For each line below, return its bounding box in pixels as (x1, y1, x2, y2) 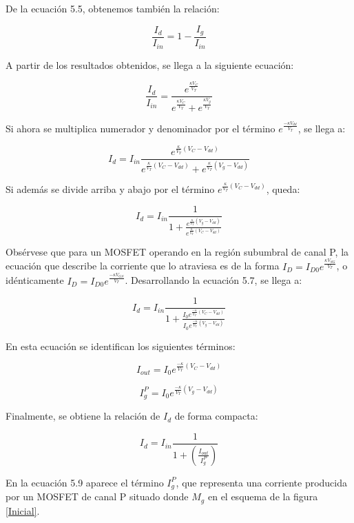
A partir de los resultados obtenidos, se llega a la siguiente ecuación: (6, 57, 294, 72)
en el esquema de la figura (207, 489, 318, 504)
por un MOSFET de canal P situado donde (6, 489, 189, 504)
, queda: (266, 181, 300, 196)
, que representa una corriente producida (176, 475, 348, 489)
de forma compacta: (174, 409, 258, 423)
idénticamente (6, 273, 64, 287)
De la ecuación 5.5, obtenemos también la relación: (6, 1, 220, 15)
